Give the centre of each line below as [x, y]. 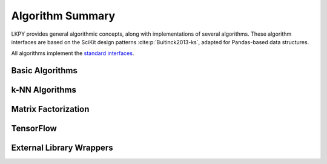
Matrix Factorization [50, 109]
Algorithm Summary [63, 16]
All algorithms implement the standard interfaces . [73, 53]
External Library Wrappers [62, 148]
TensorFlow [34, 129]
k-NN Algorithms [44, 90]
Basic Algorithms [45, 71]
